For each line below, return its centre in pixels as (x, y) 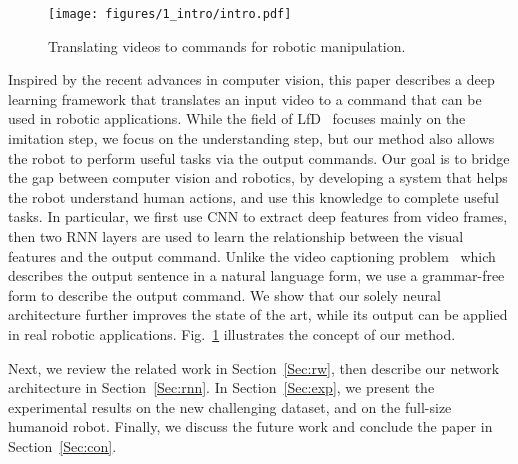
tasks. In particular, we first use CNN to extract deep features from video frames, (258, 216)
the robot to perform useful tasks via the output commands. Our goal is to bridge (259, 157)
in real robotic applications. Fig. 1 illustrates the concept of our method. (232, 333)
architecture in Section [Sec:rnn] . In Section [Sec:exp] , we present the (221, 387)
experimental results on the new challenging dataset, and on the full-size (230, 406)
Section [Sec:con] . (62, 445)
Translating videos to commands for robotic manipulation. (227, 45)
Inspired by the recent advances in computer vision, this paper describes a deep (251, 79)
